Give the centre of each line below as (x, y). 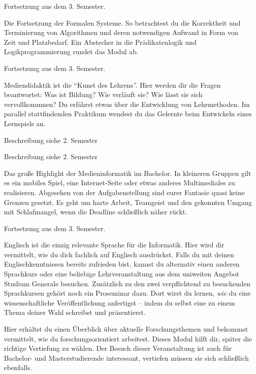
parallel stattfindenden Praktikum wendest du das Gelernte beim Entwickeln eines (128, 114)
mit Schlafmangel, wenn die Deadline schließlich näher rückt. (96, 212)
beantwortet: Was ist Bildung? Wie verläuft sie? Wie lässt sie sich (103, 94)
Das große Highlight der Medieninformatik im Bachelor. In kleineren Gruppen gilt (128, 173)
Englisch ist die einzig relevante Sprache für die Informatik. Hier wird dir (114, 245)
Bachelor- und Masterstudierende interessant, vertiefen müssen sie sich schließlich (127, 357)
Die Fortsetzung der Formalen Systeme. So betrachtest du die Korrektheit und (122, 22)
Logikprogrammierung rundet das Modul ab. (71, 51)
